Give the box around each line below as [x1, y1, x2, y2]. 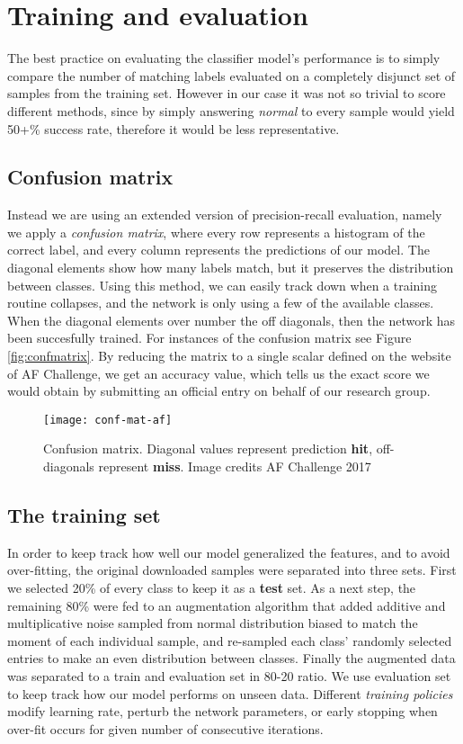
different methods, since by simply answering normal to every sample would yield [7, 101, 455, 120]
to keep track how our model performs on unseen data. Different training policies [7, 684, 453, 703]
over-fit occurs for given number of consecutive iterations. [7, 719, 324, 738]
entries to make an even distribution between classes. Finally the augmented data [7, 649, 456, 668]
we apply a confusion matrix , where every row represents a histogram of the [7, 222, 425, 241]
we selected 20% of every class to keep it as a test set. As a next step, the [7, 578, 416, 597]
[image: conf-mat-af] [43, 413, 173, 426]
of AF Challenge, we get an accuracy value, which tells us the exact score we [7, 363, 430, 382]
